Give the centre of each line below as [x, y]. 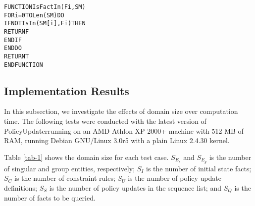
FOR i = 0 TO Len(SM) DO [34, 15]
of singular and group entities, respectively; [70, 168]
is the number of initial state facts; [199, 168]
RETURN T [17, 56]
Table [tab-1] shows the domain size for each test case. [86, 157]
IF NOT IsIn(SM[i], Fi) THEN [45, 24]
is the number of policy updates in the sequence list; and [135, 187]
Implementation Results [67, 90]
